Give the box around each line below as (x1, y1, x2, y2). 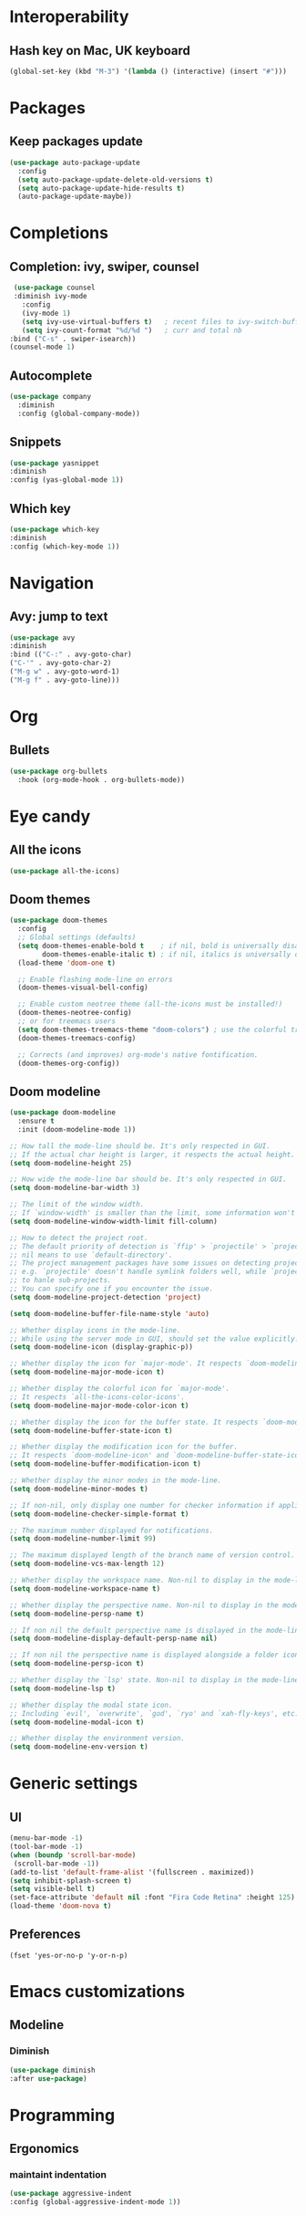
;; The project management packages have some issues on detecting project (9, 1259, 303, 1268)
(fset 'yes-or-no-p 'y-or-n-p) (9, 1950, 128, 1960)
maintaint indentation (9, 2169, 107, 2180)
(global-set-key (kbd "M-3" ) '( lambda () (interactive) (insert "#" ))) (9, 67, 287, 76)
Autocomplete (9, 368, 93, 383)
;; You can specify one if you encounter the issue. (9, 1284, 214, 1293)
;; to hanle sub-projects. (9, 1276, 112, 1285)
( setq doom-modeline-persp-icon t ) (9, 1659, 145, 1668)
